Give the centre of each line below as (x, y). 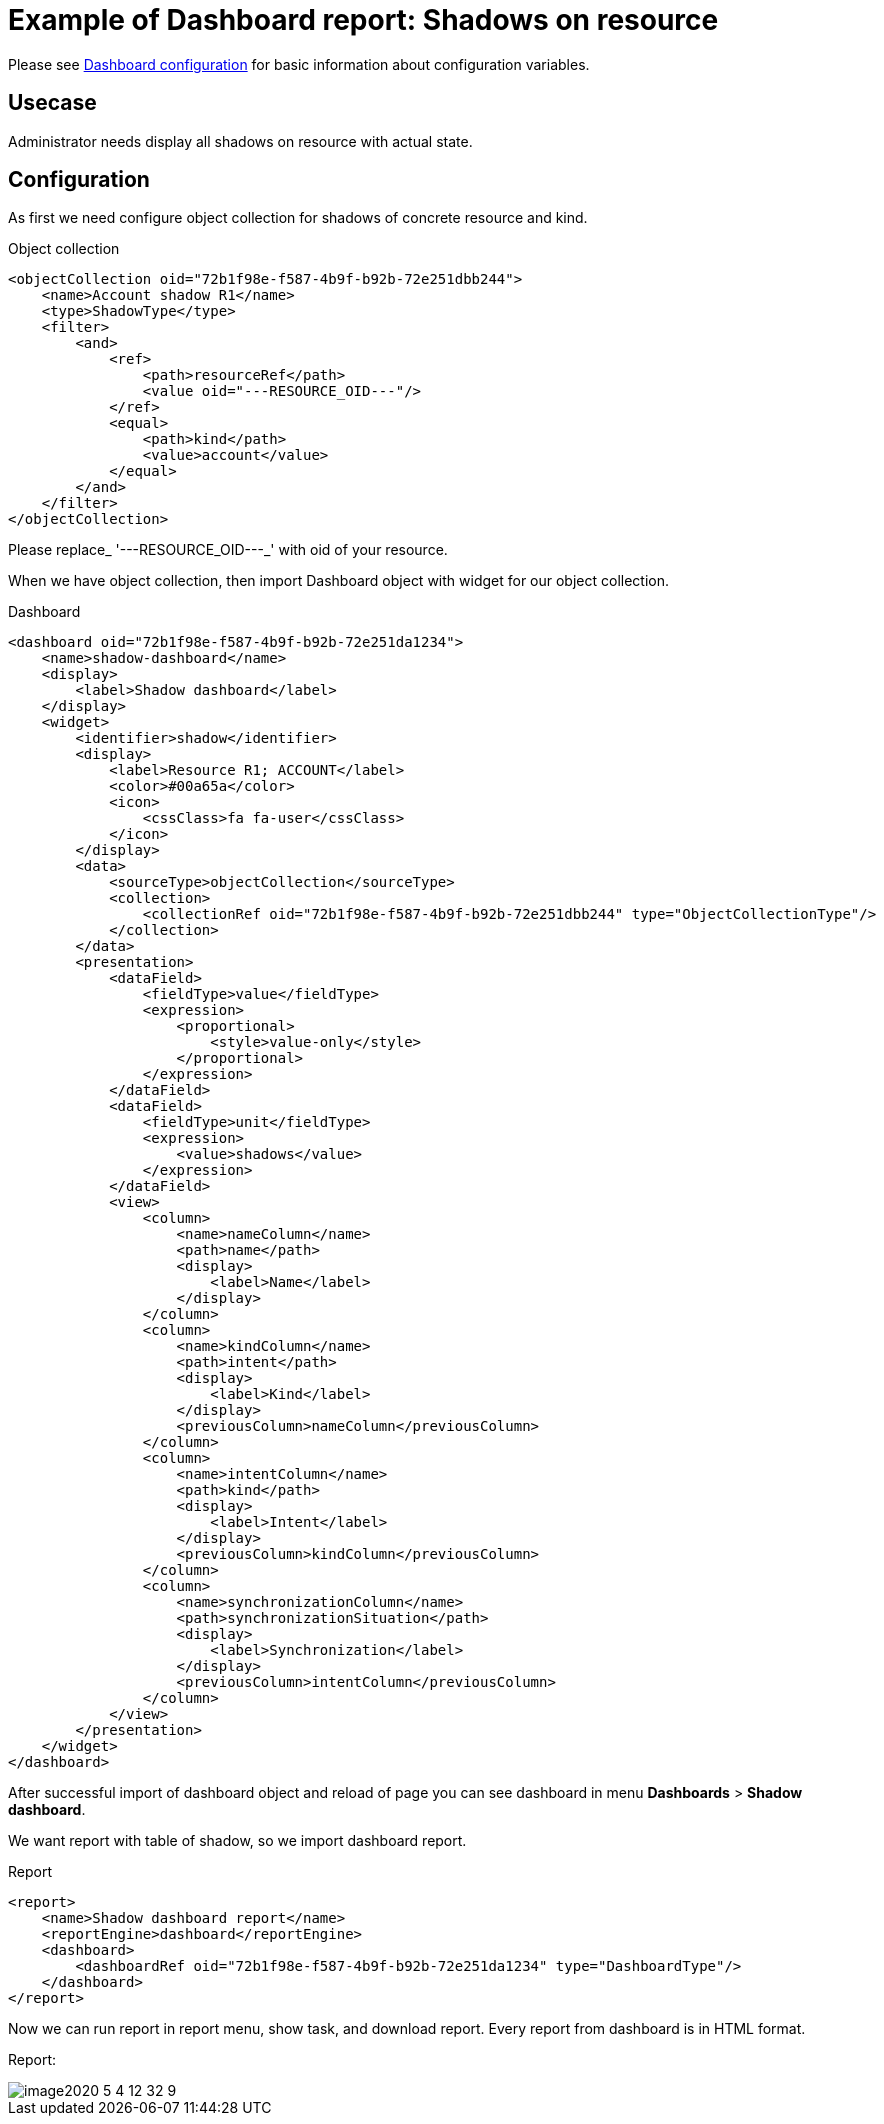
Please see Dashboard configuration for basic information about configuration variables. (299, 64)
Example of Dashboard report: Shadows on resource (363, 20)
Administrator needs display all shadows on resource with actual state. (240, 141)
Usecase (52, 103)
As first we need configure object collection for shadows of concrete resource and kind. (298, 218)
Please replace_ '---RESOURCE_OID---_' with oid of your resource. (228, 550)
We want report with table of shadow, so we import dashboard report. (237, 1841)
